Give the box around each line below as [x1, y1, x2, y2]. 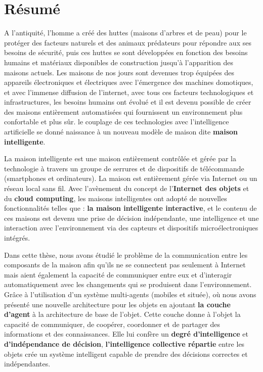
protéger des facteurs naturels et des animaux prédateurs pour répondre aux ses [4, 37, 251, 48]
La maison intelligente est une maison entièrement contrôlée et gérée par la [4, 153, 237, 164]
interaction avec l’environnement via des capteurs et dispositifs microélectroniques [4, 222, 258, 233]
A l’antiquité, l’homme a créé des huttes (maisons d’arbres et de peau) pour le [4, 27, 247, 38]
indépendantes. [4, 358, 51, 369]
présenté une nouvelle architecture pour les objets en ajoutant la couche [4, 299, 231, 309]
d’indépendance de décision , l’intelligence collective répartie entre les [4, 338, 245, 349]
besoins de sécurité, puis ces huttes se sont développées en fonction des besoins [4, 47, 248, 58]
